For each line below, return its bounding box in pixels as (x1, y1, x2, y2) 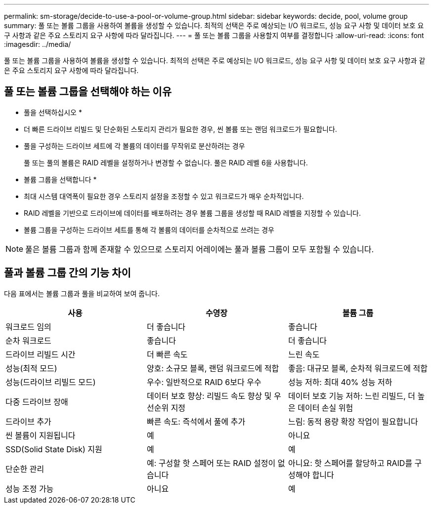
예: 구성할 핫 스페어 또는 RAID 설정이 (146, 458, 276, 468)
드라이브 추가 (5, 416, 51, 427)
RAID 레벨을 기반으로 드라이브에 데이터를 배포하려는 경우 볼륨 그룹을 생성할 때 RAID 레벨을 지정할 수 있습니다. (24, 208, 361, 217)
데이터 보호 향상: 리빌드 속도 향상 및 (146, 391, 272, 401)
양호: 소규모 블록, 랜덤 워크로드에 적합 (146, 363, 279, 373)
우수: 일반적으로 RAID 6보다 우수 (146, 377, 261, 387)
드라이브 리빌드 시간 (5, 349, 76, 359)
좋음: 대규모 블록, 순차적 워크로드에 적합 (288, 363, 428, 373)
